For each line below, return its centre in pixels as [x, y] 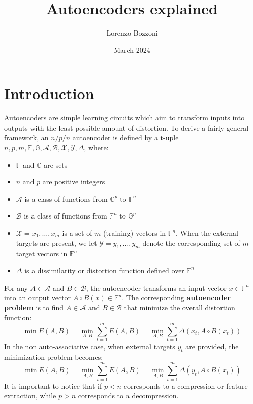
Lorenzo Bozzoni [132, 33]
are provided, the [212, 346]
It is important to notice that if [53, 385]
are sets [56, 164]
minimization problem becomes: [54, 356]
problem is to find [34, 307]
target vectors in [42, 253]
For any [16, 287]
